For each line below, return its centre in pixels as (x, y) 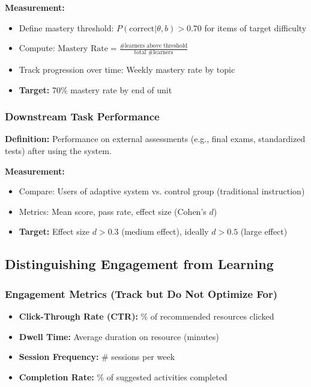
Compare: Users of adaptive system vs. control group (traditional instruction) (162, 191)
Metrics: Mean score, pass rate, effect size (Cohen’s (113, 211)
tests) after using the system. (58, 151)
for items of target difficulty (255, 27)
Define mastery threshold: (66, 27)
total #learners (154, 53)
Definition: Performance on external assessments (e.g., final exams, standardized (155, 139)
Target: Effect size (54, 231)
